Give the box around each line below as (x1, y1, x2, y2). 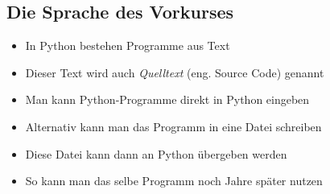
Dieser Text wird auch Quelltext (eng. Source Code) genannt (25, 64, 324, 80)
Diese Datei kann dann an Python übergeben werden (25, 145, 287, 162)
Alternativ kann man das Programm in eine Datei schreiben (25, 118, 322, 134)
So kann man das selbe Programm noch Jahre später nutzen (25, 172, 323, 189)
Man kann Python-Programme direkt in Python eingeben (25, 91, 310, 108)
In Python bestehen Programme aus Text (25, 37, 230, 54)
